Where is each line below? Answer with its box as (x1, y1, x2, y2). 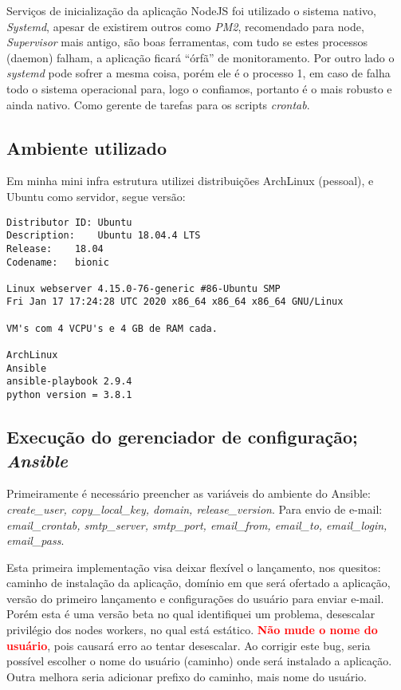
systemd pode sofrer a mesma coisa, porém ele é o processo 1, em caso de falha (6, 65, 391, 81)
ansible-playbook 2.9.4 (6, 376, 132, 388)
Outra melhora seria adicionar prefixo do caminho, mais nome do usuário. (6, 668, 367, 684)
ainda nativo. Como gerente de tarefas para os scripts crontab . (6, 96, 310, 112)
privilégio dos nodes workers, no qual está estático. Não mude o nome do (6, 621, 378, 638)
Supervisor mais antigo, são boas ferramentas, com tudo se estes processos (6, 34, 368, 50)
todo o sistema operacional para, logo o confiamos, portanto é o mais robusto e (6, 80, 392, 97)
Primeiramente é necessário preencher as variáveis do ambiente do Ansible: (6, 485, 371, 502)
